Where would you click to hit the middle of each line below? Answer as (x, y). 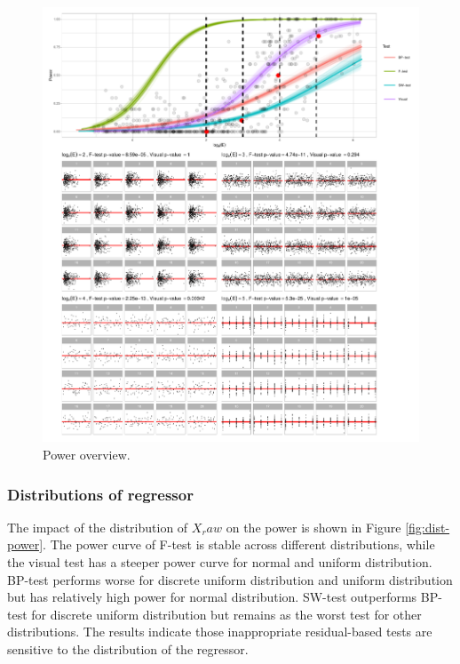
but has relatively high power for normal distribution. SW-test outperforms (212, 597)
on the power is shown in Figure (313, 527)
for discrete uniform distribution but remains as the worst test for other (226, 614)
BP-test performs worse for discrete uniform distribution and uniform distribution (230, 579)
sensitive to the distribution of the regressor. (128, 649)
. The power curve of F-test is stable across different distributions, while (239, 544)
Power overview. (87, 455)
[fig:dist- (428, 527)
